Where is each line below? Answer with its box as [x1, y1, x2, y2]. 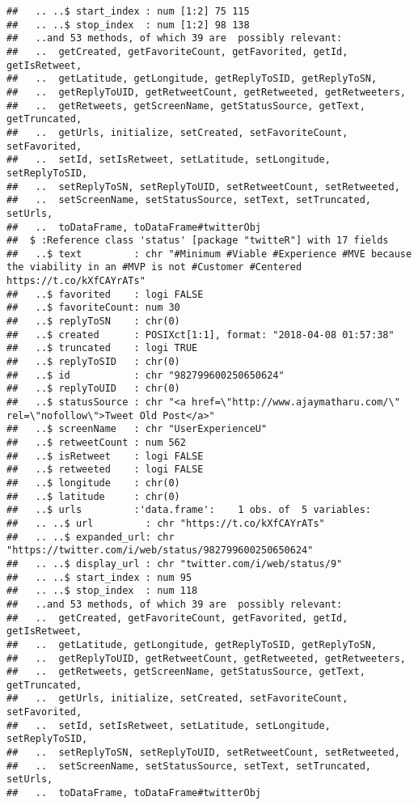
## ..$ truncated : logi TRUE [6, 342, 198, 354]
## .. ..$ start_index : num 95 [6, 571, 192, 583]
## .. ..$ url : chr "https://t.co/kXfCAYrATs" [6, 517, 325, 529]
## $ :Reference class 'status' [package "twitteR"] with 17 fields [6, 235, 389, 247]
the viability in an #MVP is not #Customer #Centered [6, 261, 302, 273]
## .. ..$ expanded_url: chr [6, 531, 175, 543]
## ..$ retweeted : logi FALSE [6, 464, 204, 476]
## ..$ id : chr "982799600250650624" [6, 369, 285, 381]
